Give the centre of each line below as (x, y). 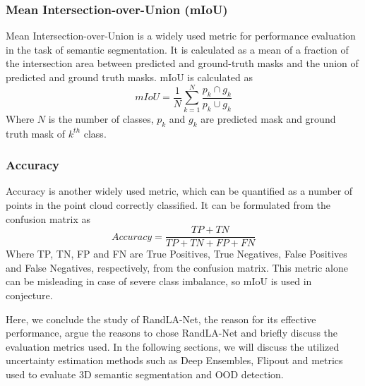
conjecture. (29, 295)
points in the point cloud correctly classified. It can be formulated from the (168, 204)
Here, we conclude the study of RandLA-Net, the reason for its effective (161, 319)
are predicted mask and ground (268, 118)
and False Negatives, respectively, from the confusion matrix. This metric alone (177, 267)
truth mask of (36, 133)
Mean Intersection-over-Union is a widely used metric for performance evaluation (181, 36)
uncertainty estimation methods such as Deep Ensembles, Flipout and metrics (174, 360)
